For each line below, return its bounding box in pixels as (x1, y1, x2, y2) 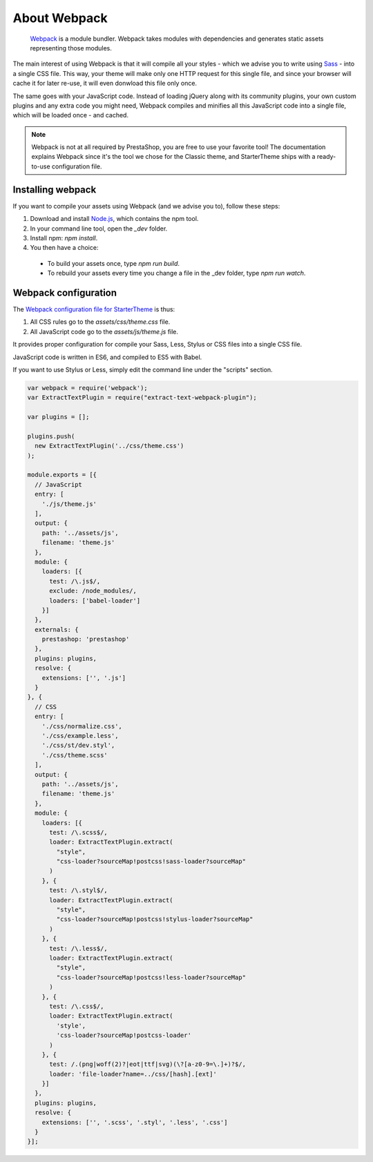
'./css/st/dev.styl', (41, 742, 115, 749)
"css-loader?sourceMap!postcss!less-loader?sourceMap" (56, 974, 247, 981)
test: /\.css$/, (49, 1002, 104, 1010)
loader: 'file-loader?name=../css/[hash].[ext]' (49, 1070, 217, 1078)
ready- (316, 153, 336, 161)
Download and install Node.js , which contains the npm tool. (30, 215, 199, 223)
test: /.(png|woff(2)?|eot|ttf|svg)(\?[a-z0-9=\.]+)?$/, (49, 1061, 247, 1068)
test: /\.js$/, (49, 577, 101, 585)
